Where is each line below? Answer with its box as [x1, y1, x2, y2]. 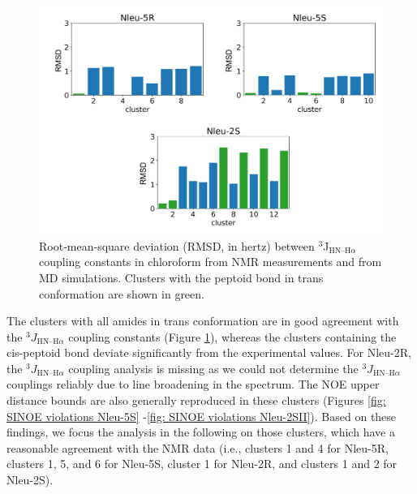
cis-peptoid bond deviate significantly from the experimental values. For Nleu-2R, [6, 344, 411, 361]
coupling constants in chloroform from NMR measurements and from [39, 253, 382, 270]
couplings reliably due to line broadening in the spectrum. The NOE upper [6, 376, 380, 393]
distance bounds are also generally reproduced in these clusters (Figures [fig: [6, 392, 386, 409]
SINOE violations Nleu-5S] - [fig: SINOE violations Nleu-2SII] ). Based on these [6, 407, 397, 424]
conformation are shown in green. [39, 285, 204, 302]
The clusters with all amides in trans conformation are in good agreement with [6, 312, 399, 329]
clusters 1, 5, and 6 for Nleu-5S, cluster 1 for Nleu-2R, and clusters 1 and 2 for [6, 455, 398, 472]
